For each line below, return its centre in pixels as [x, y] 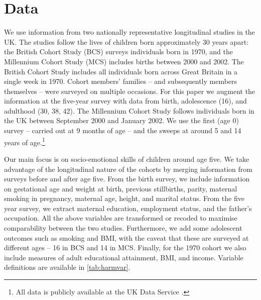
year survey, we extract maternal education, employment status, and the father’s [128, 208]
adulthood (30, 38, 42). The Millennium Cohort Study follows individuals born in [129, 110]
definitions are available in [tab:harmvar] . [67, 267]
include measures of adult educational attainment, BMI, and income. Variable [124, 257]
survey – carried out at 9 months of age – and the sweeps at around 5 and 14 [123, 130]
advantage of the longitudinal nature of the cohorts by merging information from [128, 169]
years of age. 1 [25, 141]
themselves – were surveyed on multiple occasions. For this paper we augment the [130, 91]
